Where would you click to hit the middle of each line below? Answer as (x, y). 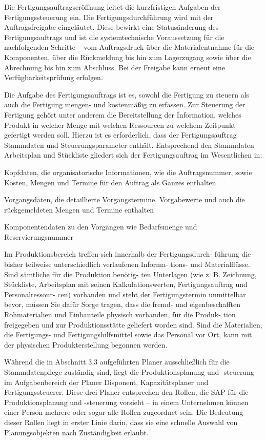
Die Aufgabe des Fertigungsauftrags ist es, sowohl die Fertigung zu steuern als (127, 94)
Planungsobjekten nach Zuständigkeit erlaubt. (76, 432)
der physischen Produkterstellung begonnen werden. (86, 344)
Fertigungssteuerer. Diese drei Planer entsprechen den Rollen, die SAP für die (126, 392)
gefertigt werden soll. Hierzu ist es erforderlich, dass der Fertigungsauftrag (120, 135)
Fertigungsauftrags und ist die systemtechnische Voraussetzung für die (114, 37)
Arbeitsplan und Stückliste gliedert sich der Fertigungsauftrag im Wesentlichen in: (133, 155)
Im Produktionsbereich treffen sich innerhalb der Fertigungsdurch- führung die (128, 254)
